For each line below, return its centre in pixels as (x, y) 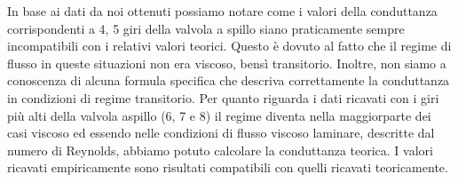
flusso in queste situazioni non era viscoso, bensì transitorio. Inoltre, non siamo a (227, 63)
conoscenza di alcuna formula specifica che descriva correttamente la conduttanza (229, 80)
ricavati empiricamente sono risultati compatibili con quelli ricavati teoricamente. (228, 167)
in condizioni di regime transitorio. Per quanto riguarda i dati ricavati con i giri (223, 97)
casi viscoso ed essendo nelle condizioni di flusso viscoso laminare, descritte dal (221, 133)
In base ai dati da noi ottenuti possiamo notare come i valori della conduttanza (222, 11)
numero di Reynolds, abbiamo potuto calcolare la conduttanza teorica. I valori (220, 150)
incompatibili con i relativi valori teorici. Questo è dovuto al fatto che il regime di (229, 46)
